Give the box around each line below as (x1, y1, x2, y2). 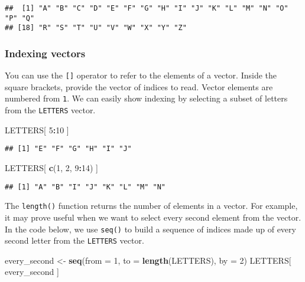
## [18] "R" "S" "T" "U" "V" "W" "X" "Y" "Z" (5, 24, 187, 32)
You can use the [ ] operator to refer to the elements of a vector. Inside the (5, 69, 277, 81)
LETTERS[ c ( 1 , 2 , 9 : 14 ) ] (5, 162, 98, 173)
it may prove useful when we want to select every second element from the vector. (5, 211, 301, 223)
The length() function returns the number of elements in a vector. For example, (5, 199, 298, 212)
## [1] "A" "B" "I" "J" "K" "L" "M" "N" (5, 182, 166, 191)
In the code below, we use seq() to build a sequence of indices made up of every (5, 222, 296, 235)
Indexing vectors (5, 45, 86, 60)
